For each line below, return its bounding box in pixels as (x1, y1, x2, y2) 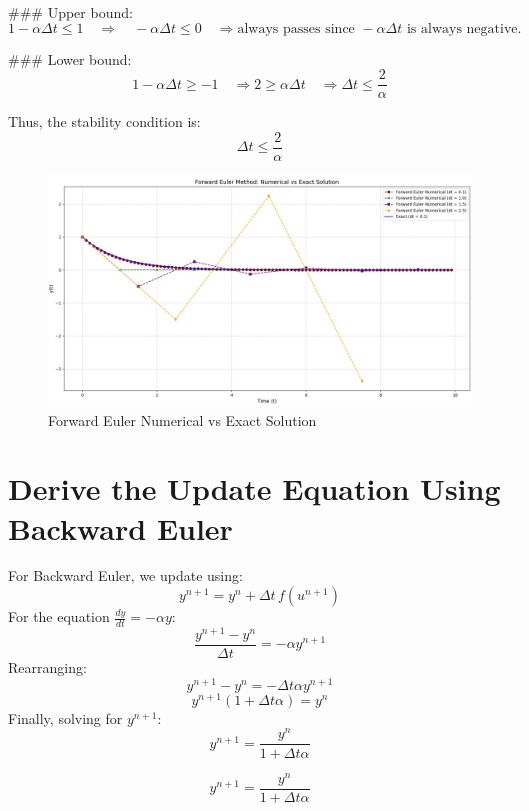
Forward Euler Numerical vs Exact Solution (48, 409, 317, 430)
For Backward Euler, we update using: (8, 565, 243, 586)
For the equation (8, 606, 110, 627)
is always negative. (406, 21, 522, 36)
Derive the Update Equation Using (8, 468, 501, 509)
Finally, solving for (8, 707, 123, 728)
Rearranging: (8, 657, 87, 678)
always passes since (237, 21, 355, 36)
